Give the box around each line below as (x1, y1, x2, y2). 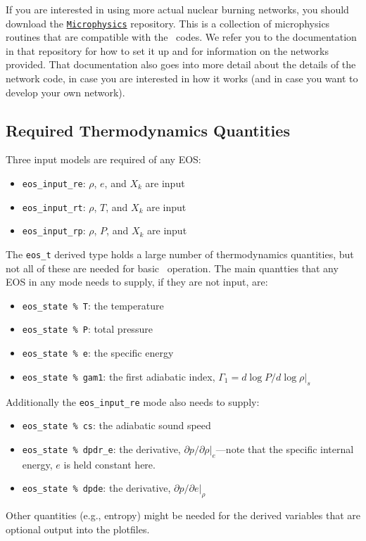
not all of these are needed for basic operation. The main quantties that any (6, 260, 339, 275)
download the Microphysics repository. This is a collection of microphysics (6, 15, 330, 30)
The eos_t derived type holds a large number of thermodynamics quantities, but (6, 246, 354, 261)
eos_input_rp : (22, 223, 86, 238)
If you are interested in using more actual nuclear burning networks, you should (6, 2, 349, 16)
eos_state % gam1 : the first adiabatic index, (22, 369, 215, 383)
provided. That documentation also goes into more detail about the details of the (6, 57, 356, 72)
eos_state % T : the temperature (22, 298, 164, 312)
